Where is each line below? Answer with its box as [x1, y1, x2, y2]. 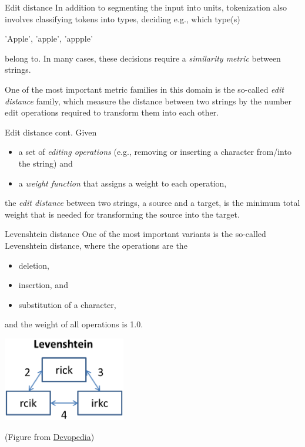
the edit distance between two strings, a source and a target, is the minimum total [5, 197, 300, 209]
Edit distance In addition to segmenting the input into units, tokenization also [5, 1, 287, 13]
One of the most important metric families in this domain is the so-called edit [5, 83, 284, 95]
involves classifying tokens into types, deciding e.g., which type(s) [5, 12, 240, 25]
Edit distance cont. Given [5, 126, 97, 138]
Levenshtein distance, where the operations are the [5, 239, 187, 251]
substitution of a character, [18, 298, 116, 310]
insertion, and [18, 279, 68, 291]
